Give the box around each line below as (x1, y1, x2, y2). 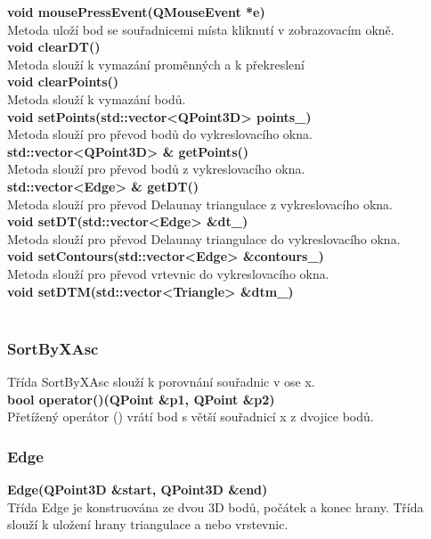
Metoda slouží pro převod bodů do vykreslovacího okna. (7, 125, 313, 143)
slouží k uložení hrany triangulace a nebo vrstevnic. (7, 515, 289, 534)
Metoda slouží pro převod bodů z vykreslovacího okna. (7, 159, 305, 178)
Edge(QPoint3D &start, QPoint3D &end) (7, 479, 268, 498)
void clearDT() (7, 37, 101, 56)
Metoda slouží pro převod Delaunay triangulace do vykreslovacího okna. (7, 229, 401, 248)
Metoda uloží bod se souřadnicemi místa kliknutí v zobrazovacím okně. (7, 20, 394, 38)
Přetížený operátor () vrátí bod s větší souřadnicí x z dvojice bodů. (7, 407, 374, 426)
